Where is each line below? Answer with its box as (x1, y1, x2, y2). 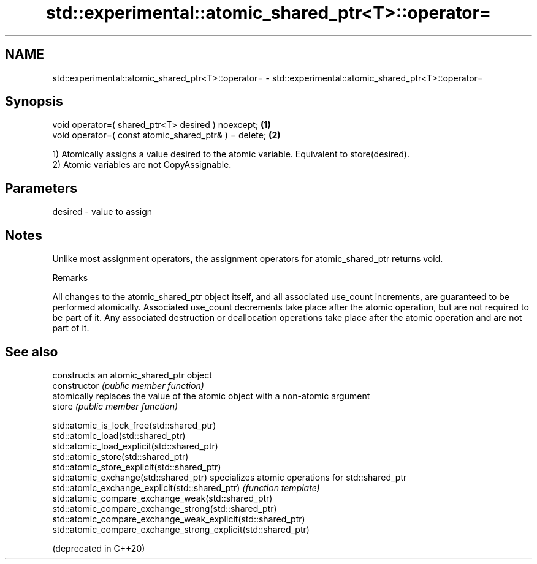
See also (5, 344, 58, 359)
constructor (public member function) (52, 380, 204, 391)
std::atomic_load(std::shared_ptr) (52, 430, 186, 441)
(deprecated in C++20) (52, 543, 145, 554)
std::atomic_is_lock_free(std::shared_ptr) (52, 419, 216, 431)
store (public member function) (52, 400, 178, 412)
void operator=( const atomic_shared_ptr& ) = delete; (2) (52, 130, 281, 141)
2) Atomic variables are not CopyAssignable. (52, 159, 232, 170)
